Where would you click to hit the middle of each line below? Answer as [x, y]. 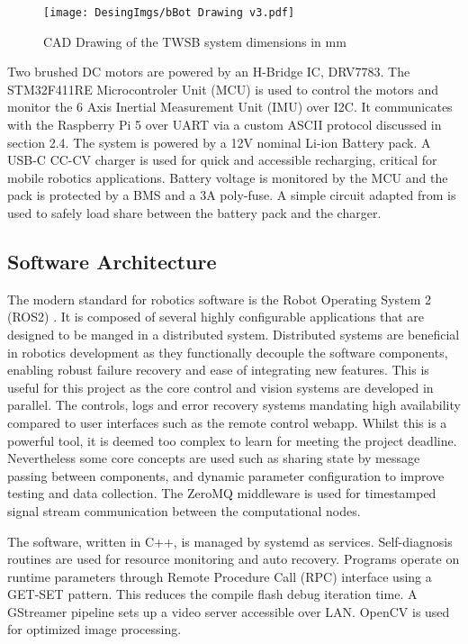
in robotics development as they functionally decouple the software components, [228, 352]
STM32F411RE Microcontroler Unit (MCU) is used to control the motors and [223, 89]
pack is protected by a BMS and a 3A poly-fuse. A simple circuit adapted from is [232, 195]
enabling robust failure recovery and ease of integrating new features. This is [218, 370]
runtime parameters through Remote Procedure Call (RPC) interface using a [220, 576]
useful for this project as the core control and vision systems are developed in [220, 387]
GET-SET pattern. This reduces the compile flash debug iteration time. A [212, 594]
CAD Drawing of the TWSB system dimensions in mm [195, 41]
